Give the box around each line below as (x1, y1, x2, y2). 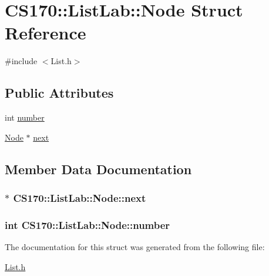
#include (5, 55, 38, 67)
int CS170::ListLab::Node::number (5, 217, 170, 232)
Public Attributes (5, 84, 114, 102)
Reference (5, 21, 86, 45)
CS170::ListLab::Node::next (13, 191, 146, 205)
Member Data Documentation (5, 159, 192, 178)
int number (5, 111, 45, 124)
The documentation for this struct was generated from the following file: (5, 241, 265, 253)
